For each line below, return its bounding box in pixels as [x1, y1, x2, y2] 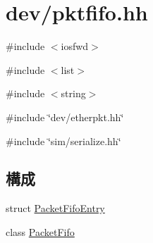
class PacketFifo [6, 224, 75, 239]
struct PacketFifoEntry [6, 201, 105, 216]
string [61, 86, 86, 101]
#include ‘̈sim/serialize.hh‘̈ [6, 133, 121, 148]
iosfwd [61, 39, 89, 54]
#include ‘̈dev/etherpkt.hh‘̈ [6, 109, 124, 124]
